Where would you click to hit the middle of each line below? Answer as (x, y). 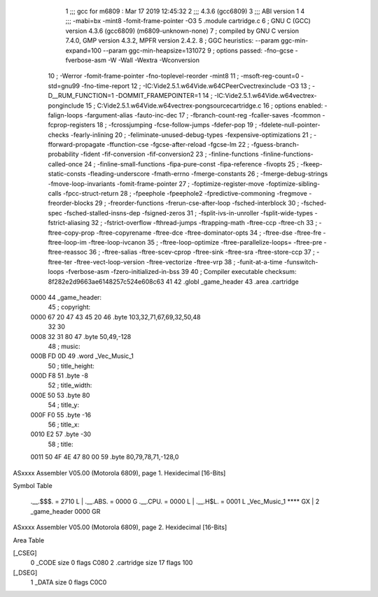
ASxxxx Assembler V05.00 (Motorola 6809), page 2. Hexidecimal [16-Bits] (120, 527)
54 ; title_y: (64, 405)
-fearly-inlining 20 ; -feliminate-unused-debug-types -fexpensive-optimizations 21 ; (191, 135)
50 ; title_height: (71, 366)
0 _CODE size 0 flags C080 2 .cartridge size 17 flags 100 (112, 563)
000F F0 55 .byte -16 (61, 415)
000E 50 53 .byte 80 (60, 395)
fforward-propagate (77, 145)
